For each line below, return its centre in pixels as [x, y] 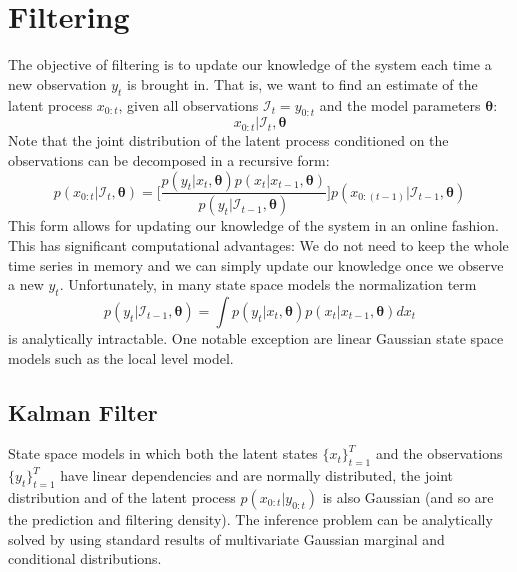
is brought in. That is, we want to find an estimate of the [302, 83]
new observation [57, 83]
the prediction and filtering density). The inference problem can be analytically [250, 518]
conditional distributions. [85, 558]
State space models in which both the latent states [163, 453]
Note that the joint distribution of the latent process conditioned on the [228, 140]
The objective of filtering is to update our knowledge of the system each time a [250, 64]
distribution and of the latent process [122, 496]
